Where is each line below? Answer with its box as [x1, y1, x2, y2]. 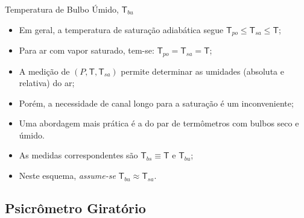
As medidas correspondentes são [19, 149, 138, 161]
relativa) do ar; [19, 76, 75, 89]
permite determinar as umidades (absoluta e [121, 64, 284, 77]
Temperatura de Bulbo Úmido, [5, 3, 119, 15]
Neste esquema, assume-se [19, 169, 116, 182]
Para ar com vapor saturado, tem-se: [19, 44, 154, 57]
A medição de [19, 64, 70, 77]
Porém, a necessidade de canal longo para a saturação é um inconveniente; [19, 96, 294, 109]
